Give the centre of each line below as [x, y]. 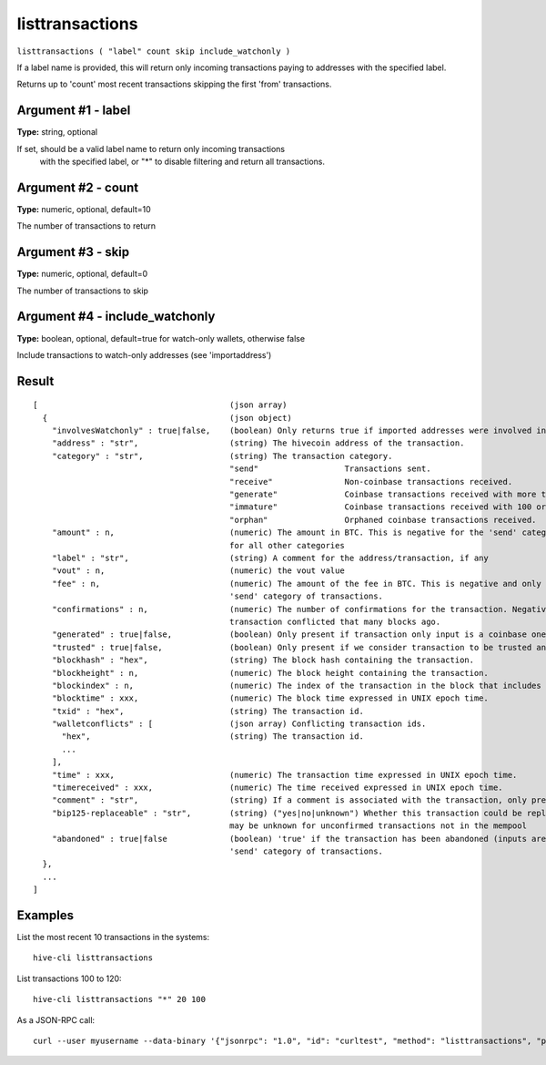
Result [35, 381]
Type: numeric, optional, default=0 [82, 274]
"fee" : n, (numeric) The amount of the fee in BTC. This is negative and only [296, 584]
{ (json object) [167, 418]
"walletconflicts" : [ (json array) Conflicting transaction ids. [239, 724]
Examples [45, 915]
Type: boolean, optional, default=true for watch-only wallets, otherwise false [161, 338]
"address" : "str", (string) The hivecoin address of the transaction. [258, 443]
